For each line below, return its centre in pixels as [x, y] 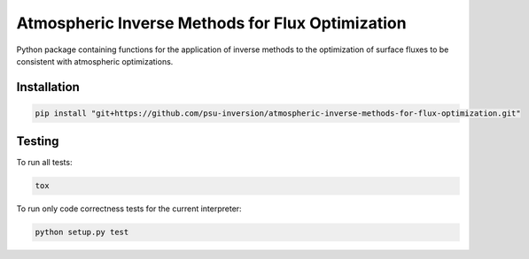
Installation [48, 87]
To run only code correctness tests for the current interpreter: [129, 209]
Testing [38, 141]
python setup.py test [82, 232]
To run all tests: [44, 163]
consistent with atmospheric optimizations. [95, 61]
